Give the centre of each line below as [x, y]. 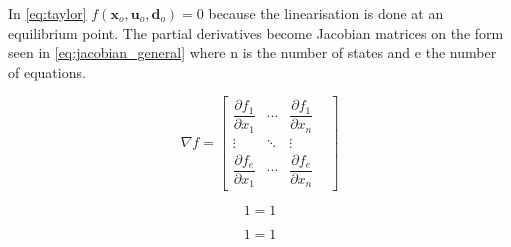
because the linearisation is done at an [326, 13]
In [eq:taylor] [47, 13]
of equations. [47, 71]
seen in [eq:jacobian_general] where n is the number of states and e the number [252, 52]
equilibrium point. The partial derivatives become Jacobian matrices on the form [256, 32]
